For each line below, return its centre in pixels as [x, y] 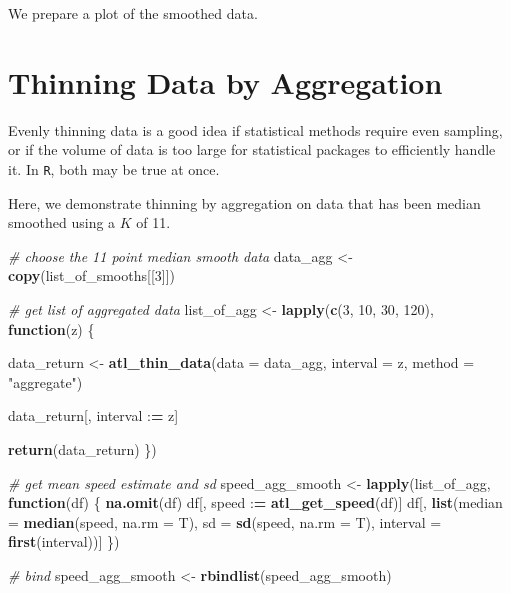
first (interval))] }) [64, 541]
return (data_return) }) [82, 448]
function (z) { [51, 328]
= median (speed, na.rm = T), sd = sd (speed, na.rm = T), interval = [225, 521]
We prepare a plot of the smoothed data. [133, 13]
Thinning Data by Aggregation [225, 81]
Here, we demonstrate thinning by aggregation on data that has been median [244, 202]
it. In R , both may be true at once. [114, 168]
